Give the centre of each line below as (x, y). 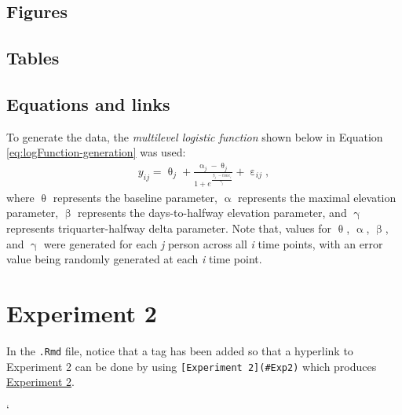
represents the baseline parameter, (135, 197)
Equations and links (88, 103)
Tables (33, 58)
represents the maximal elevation (317, 197)
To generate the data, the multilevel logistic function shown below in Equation (195, 136)
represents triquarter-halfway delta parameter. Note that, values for (169, 228)
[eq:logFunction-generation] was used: (96, 152)
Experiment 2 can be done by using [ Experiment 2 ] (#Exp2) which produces (192, 366)
